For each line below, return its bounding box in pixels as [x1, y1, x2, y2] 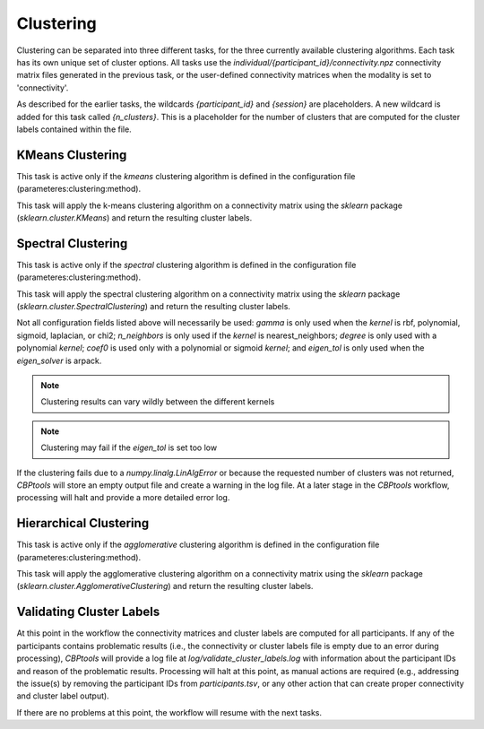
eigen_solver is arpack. [16, 355, 102, 366]
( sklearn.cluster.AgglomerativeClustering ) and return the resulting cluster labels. [16, 581, 314, 592]
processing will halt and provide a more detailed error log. [16, 492, 230, 503]
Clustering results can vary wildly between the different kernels [40, 396, 275, 407]
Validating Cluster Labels [16, 604, 160, 620]
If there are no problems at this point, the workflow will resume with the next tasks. [16, 707, 323, 717]
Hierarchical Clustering [16, 516, 150, 531]
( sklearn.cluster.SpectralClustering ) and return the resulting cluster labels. [16, 301, 291, 312]
